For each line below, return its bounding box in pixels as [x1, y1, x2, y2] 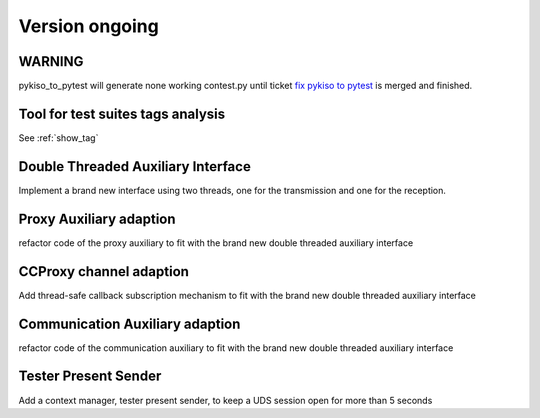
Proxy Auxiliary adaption [18, 210, 176, 227]
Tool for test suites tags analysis [18, 105, 225, 122]
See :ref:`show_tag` [18, 131, 99, 144]
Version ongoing [18, 15, 159, 37]
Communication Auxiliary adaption [18, 315, 241, 332]
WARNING [18, 53, 84, 70]
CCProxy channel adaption [18, 263, 190, 280]
